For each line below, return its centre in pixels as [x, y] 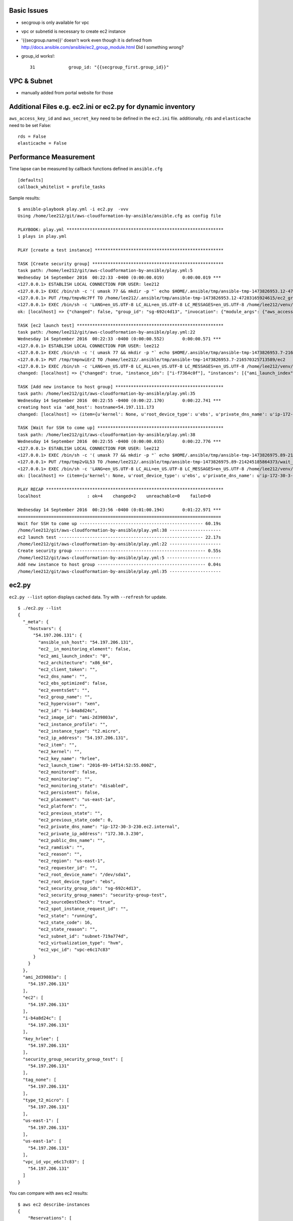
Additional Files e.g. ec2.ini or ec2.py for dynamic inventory [102, 107]
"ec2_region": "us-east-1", [72, 861]
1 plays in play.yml [42, 236]
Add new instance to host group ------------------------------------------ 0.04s [119, 565]
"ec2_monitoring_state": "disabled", [84, 786]
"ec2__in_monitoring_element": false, [85, 649]
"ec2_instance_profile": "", [73, 724]
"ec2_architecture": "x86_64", [76, 663]
